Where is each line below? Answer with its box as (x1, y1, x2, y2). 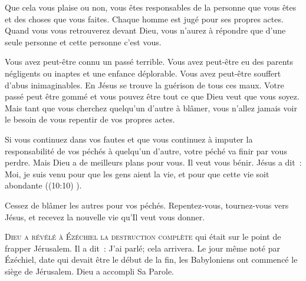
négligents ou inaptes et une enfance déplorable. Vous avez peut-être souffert (5, 67, 281, 79)
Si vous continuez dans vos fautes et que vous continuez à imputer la (5, 133, 253, 145)
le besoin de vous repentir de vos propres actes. (5, 113, 175, 125)
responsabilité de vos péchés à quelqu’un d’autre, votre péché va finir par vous (5, 144, 287, 157)
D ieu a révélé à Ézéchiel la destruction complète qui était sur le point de (5, 230, 281, 243)
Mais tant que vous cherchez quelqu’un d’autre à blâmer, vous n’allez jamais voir (5, 101, 297, 114)
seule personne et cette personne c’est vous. (5, 35, 162, 48)
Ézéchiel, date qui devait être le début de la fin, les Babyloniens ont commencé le (5, 253, 298, 266)
